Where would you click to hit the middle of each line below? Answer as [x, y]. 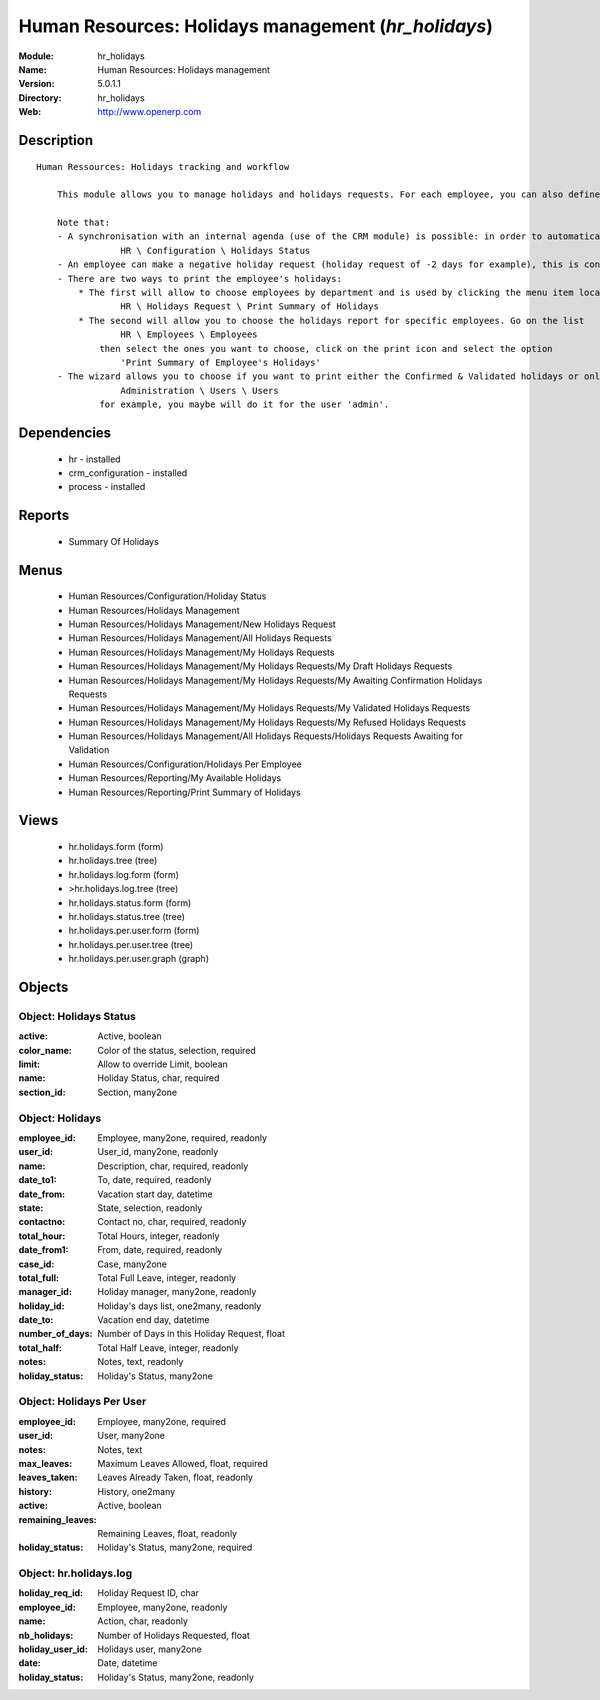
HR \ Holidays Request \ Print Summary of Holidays [249, 306]
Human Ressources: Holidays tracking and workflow [163, 166]
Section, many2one [137, 1092]
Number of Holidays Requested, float [173, 1635]
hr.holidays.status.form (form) [130, 902]
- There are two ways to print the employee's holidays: [199, 278]
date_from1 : [43, 1250]
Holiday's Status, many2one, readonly [176, 1677]
